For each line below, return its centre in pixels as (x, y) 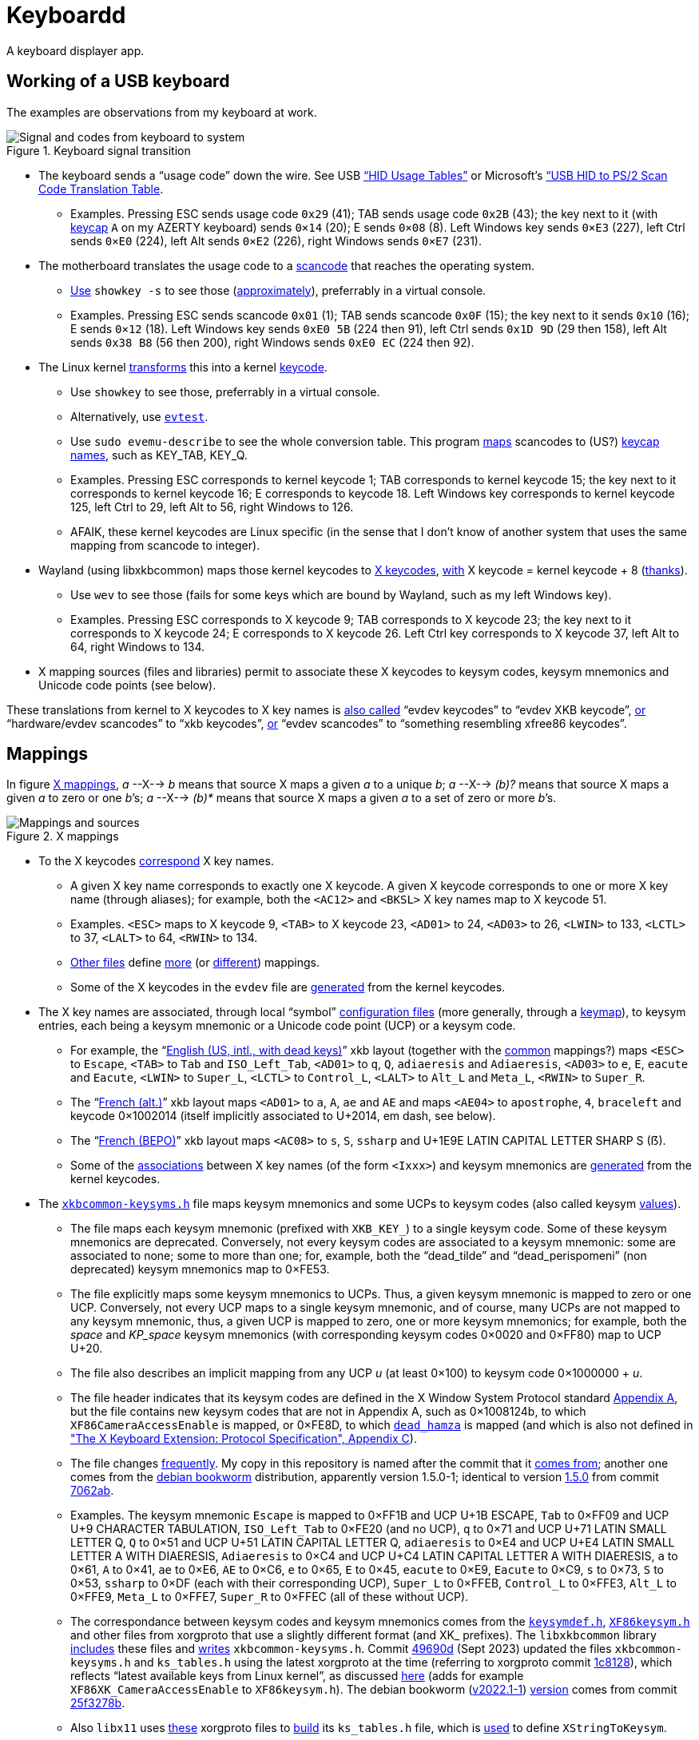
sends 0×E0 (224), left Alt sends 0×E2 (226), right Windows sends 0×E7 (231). (276, 240)
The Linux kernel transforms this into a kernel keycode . (183, 367)
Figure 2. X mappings (63, 836)
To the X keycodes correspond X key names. (156, 861)
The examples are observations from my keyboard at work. (162, 112)
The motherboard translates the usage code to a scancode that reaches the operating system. (286, 265)
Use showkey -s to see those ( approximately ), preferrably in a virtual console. (278, 290)
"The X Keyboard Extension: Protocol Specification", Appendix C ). (244, 1439)
